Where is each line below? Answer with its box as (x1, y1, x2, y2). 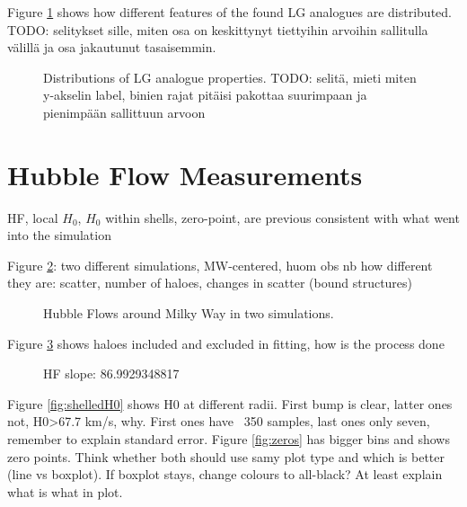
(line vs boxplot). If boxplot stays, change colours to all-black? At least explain (7, 465, 443, 484)
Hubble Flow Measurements (7, 156, 363, 192)
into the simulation (7, 226, 111, 245)
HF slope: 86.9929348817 (43, 364, 180, 383)
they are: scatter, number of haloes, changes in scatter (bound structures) (7, 273, 413, 292)
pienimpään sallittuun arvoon (43, 102, 206, 121)
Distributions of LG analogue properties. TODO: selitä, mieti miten (43, 67, 417, 86)
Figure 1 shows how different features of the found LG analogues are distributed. (7, 3, 452, 21)
